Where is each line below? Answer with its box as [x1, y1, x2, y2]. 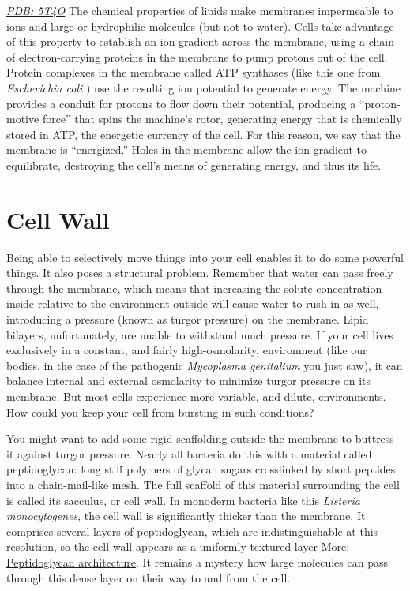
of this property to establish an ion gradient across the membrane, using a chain [6, 33, 395, 50]
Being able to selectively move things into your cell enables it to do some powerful [6, 249, 404, 265]
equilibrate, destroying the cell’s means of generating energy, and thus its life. [6, 156, 382, 173]
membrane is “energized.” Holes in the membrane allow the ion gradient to [6, 141, 367, 158]
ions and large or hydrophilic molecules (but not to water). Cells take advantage [6, 17, 394, 34]
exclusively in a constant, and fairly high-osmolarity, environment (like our [6, 342, 367, 358]
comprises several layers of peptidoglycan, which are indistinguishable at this [6, 522, 378, 539]
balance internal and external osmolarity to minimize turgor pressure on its [6, 372, 371, 389]
